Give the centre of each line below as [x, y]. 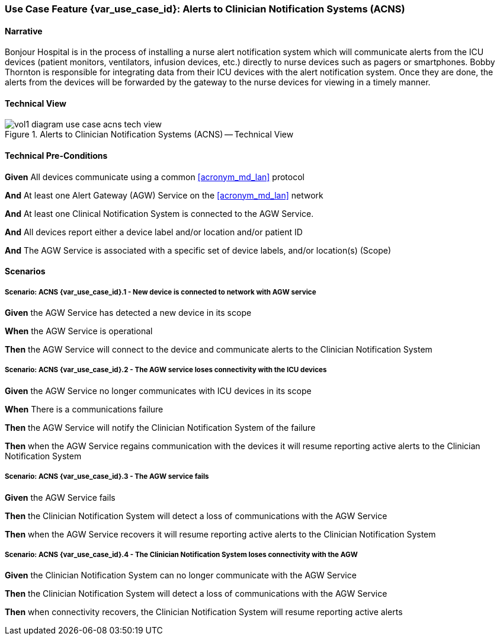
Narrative [24, 31]
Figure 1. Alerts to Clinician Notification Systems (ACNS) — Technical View [149, 135]
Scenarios [25, 271]
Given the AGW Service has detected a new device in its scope [128, 313]
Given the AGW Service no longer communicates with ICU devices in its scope [158, 391]
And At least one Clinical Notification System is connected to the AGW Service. [159, 213]
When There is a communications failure [84, 409]
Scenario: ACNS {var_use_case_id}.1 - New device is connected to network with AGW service [161, 292]
